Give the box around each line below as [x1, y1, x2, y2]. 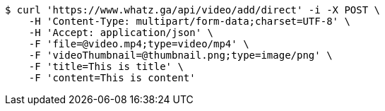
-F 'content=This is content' [28, 72, 196, 83]
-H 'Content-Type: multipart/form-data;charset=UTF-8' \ [28, 16, 350, 27]
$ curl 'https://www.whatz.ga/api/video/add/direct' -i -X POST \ [5, 4, 381, 16]
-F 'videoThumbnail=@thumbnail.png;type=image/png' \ [28, 49, 333, 61]
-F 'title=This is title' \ [28, 61, 184, 72]
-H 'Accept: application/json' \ [28, 27, 214, 38]
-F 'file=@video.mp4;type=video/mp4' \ [28, 38, 249, 49]
